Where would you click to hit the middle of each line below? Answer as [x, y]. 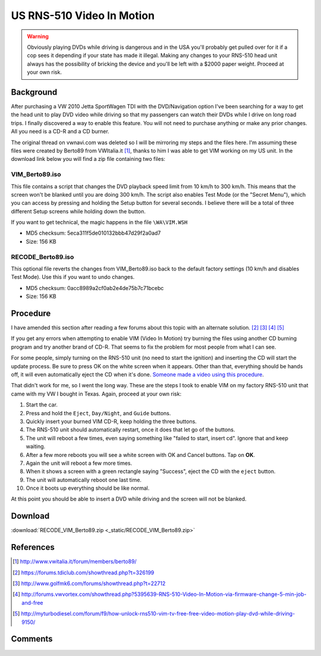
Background [34, 92]
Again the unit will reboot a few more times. [79, 463]
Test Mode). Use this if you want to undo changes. [73, 277]
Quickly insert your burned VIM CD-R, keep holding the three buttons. [111, 421]
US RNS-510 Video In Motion [83, 15]
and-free [32, 602]
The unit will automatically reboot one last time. [84, 480]
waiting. [36, 446]
